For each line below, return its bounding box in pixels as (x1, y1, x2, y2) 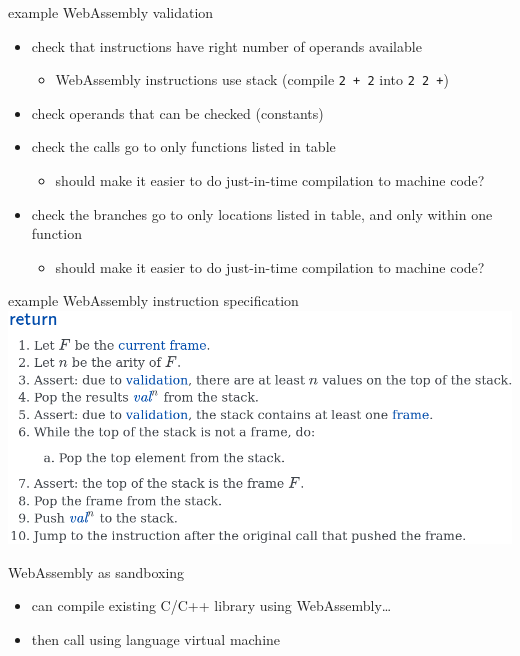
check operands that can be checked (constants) (31, 102, 324, 123)
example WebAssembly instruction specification (8, 290, 299, 311)
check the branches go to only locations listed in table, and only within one (31, 203, 493, 224)
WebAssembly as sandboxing (8, 561, 185, 582)
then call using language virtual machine (31, 628, 281, 649)
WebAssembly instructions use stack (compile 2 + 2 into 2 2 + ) (55, 69, 449, 90)
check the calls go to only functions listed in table (31, 136, 336, 157)
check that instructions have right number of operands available (31, 35, 422, 56)
